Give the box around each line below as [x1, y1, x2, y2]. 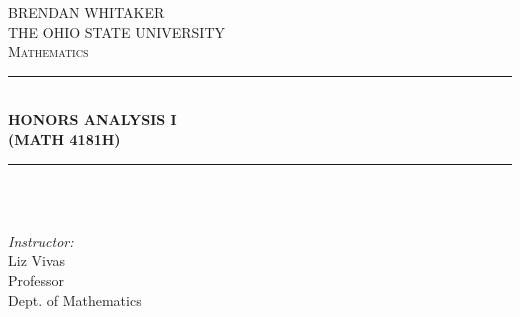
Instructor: [8, 230, 74, 251]
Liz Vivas [8, 250, 66, 271]
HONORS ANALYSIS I [8, 109, 177, 130]
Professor [8, 269, 65, 290]
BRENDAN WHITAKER [8, 2, 165, 22]
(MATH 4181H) [8, 128, 121, 149]
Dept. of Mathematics [8, 289, 142, 310]
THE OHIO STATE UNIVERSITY [8, 21, 226, 42]
